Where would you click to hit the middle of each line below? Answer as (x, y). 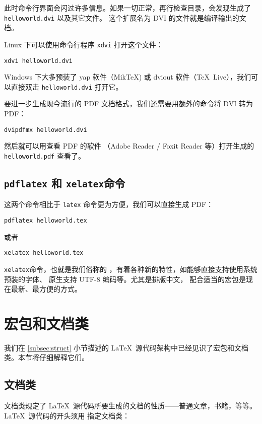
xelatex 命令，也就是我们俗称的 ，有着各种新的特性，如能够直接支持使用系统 (131, 269)
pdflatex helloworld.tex (46, 220)
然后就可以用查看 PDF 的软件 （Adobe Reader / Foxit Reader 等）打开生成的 (129, 146)
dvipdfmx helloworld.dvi (46, 130)
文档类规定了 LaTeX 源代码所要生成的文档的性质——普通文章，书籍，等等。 (130, 406)
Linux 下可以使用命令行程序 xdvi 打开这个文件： (84, 44)
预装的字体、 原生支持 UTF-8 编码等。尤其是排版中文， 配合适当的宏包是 (125, 279)
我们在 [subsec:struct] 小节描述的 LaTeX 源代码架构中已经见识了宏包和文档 (126, 347)
